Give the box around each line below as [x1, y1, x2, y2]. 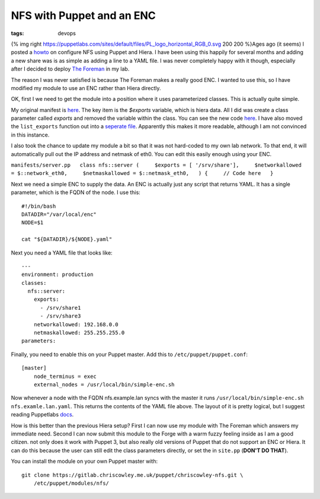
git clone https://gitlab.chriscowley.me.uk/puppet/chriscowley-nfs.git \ [21, 472, 244, 478]
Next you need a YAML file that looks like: [11, 249, 113, 256]
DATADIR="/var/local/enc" [21, 211, 97, 218]
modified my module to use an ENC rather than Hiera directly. [11, 84, 161, 91]
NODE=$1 [21, 220, 44, 226]
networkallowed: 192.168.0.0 [33, 321, 119, 328]
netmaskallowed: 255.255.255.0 [33, 329, 125, 336]
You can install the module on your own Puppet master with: [11, 457, 158, 465]
